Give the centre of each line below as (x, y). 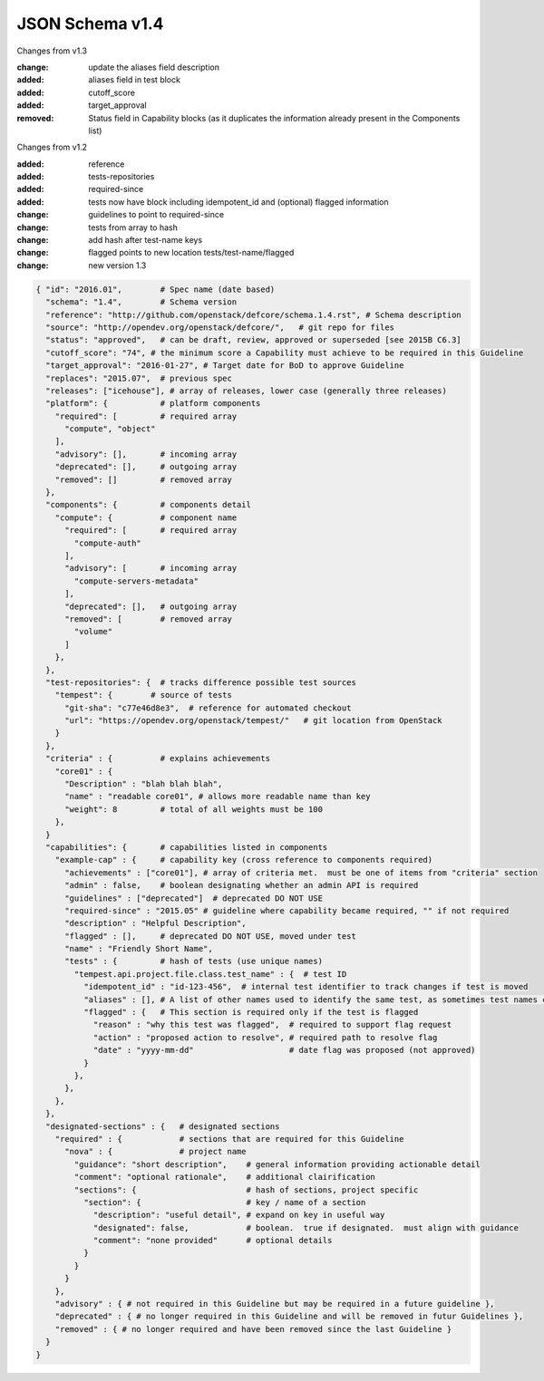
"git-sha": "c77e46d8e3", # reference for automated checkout (208, 708)
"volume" (93, 632)
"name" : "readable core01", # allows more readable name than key (218, 797)
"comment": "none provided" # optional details (213, 1241)
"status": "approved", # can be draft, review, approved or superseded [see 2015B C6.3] (253, 340)
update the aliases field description (154, 67)
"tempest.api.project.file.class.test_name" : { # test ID (210, 974)
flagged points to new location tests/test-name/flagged (191, 253)
